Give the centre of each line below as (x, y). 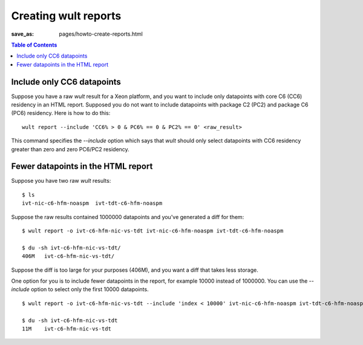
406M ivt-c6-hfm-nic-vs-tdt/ (68, 256)
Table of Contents (34, 45)
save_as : (23, 34)
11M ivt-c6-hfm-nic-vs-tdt (67, 329)
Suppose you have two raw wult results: (61, 181)
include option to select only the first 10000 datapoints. (80, 289)
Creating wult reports (66, 16)
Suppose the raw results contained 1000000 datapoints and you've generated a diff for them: (128, 217)
